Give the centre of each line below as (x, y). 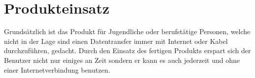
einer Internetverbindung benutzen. (57, 69)
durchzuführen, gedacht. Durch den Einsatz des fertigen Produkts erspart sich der (127, 50)
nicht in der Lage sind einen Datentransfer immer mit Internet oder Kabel (116, 41)
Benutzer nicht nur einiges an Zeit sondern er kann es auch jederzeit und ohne (122, 60)
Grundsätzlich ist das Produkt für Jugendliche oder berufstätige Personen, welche (127, 31)
